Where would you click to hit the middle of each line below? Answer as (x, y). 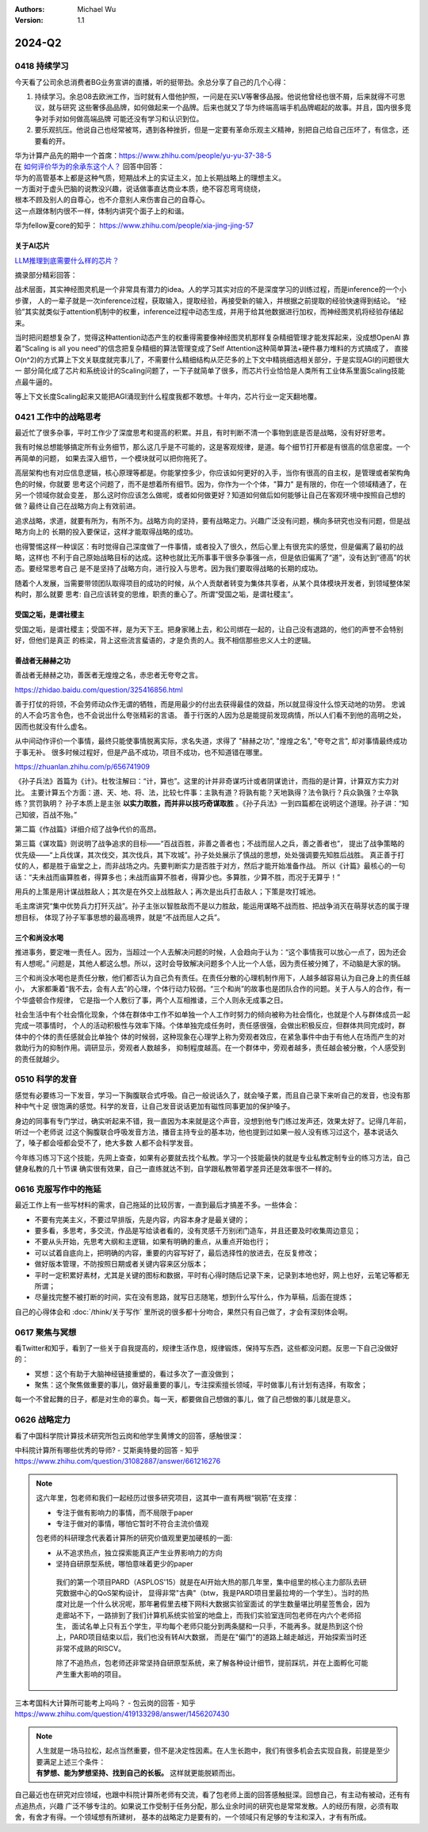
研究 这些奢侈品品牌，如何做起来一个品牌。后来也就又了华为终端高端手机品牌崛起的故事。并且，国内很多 (233, 108)
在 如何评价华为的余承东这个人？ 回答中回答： (90, 167)
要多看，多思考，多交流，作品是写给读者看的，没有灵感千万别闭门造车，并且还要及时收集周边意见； (197, 1231)
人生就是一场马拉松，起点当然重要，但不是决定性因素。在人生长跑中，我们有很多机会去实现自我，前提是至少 (213, 1751)
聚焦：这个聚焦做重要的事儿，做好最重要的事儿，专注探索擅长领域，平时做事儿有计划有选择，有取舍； (201, 1385)
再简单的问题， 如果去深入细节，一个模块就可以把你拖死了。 (113, 458)
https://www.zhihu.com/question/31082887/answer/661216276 (118, 1461)
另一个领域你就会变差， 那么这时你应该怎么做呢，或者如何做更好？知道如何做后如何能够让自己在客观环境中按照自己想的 (210, 495)
